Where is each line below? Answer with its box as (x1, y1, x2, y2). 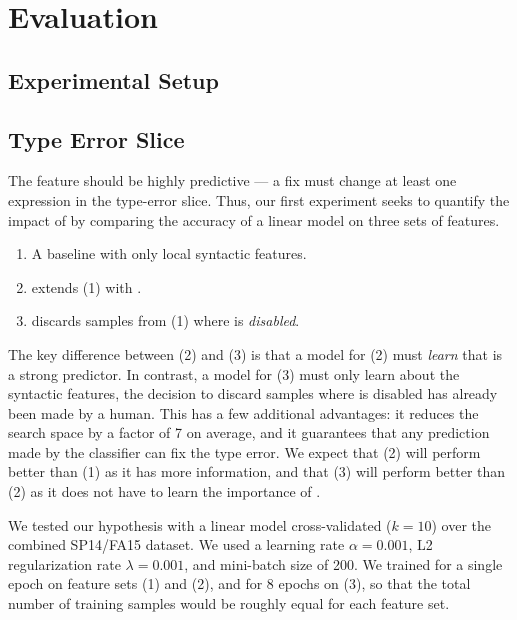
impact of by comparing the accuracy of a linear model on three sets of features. (8, 209, 500, 230)
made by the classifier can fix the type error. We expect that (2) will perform (8, 441, 481, 462)
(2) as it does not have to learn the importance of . (8, 481, 321, 502)
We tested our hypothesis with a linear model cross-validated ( (8, 514, 392, 535)
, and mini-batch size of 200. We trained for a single (184, 553, 503, 574)
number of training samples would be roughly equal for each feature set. (8, 593, 450, 614)
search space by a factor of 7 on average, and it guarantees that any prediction (8, 422, 490, 443)
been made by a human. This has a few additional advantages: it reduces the (8, 402, 479, 423)
